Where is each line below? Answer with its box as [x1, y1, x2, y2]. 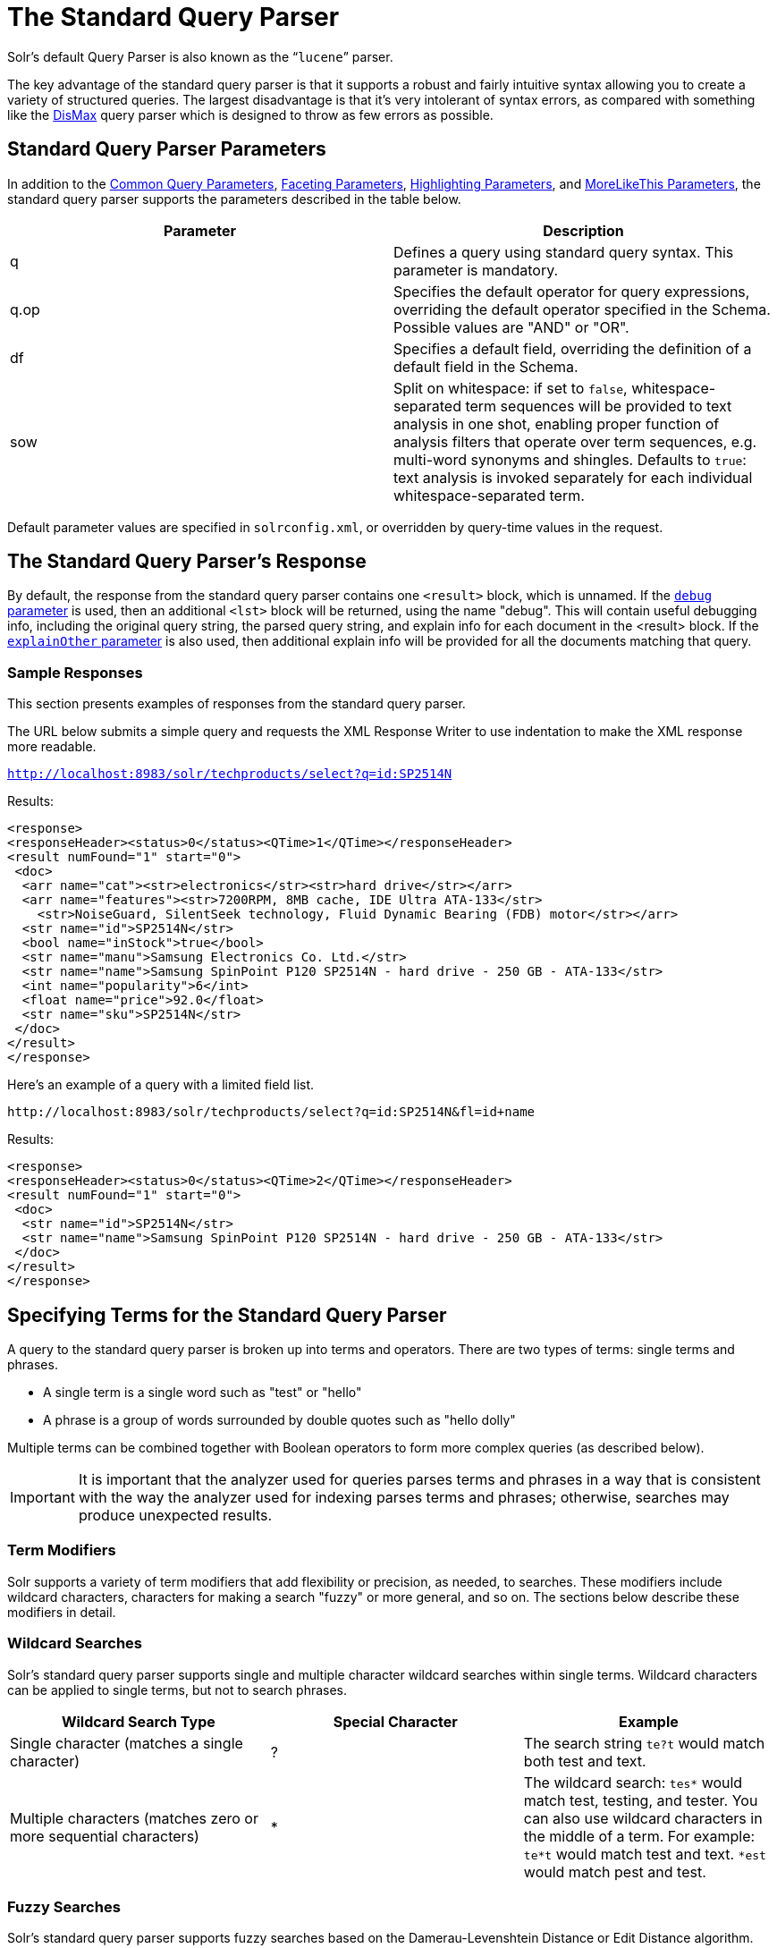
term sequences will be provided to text [465, 396, 732, 415]
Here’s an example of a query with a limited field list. [7, 1077, 315, 1093]
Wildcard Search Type [61, 1712, 215, 1731]
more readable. [7, 739, 97, 755]
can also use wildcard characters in [523, 1808, 763, 1827]
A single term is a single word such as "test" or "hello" [43, 1385, 362, 1401]
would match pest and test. [523, 1862, 706, 1881]
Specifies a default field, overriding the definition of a [393, 339, 752, 358]
